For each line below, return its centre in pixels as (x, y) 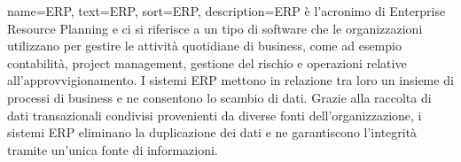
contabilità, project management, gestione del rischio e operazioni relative (207, 62)
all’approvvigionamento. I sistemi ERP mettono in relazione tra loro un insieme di (230, 80)
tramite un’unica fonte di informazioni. (113, 149)
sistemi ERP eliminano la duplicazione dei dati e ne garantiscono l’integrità (212, 132)
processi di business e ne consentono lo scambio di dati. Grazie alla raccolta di (219, 97)
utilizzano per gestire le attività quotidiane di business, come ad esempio (204, 46)
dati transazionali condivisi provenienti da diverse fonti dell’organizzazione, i (215, 115)
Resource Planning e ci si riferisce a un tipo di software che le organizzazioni (215, 28)
